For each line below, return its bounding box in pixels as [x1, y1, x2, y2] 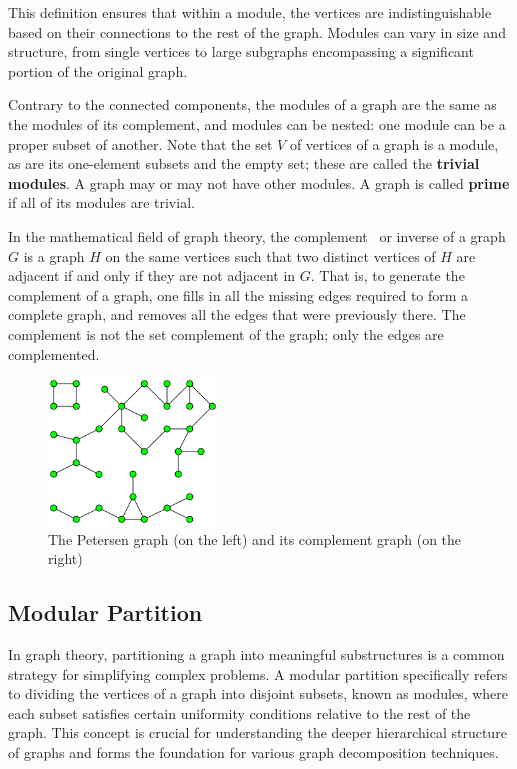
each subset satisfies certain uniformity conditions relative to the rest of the [8, 702, 471, 723]
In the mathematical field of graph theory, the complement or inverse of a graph [8, 225, 506, 246]
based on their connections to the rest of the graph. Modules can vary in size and [8, 21, 506, 42]
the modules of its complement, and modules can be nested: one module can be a [8, 113, 506, 134]
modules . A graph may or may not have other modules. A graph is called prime [8, 172, 510, 193]
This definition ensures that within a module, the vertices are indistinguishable [8, 2, 492, 22]
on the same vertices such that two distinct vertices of [105, 245, 436, 266]
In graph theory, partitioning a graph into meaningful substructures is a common [8, 644, 505, 665]
